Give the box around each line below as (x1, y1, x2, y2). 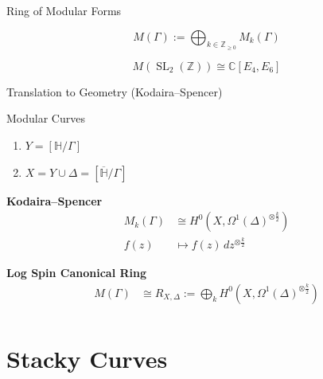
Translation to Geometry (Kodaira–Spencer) (6, 83, 223, 100)
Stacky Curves (6, 342, 168, 375)
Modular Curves (6, 110, 85, 127)
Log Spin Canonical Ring (6, 264, 147, 281)
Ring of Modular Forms (6, 2, 122, 18)
